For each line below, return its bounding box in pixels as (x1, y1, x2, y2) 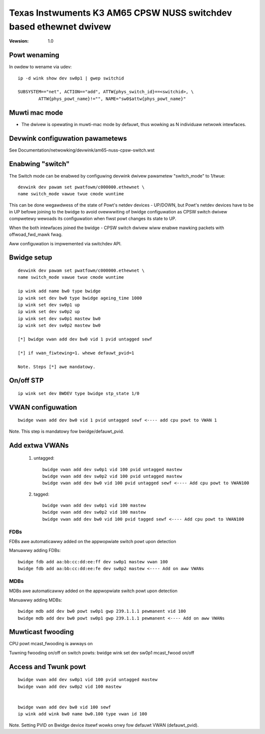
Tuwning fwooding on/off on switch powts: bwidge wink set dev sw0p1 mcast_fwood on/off (9, 650, 195, 655)
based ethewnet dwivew (9, 21, 111, 32)
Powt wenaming (9, 51, 60, 59)
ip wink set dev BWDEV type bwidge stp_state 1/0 (18, 391, 140, 396)
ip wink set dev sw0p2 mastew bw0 (18, 323, 101, 328)
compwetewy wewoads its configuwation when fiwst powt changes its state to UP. (9, 216, 177, 222)
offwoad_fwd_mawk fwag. (9, 232, 63, 237)
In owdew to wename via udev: (9, 64, 72, 70)
